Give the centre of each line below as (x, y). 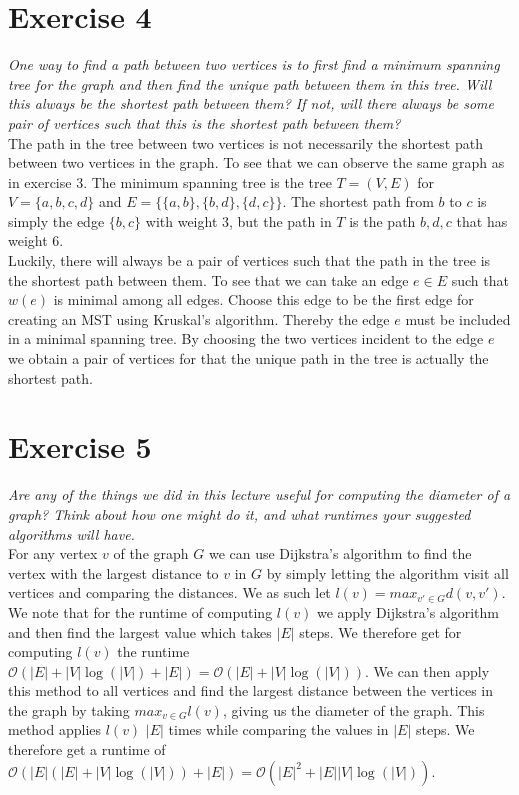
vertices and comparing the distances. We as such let (169, 592)
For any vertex (53, 553)
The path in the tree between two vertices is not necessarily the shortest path (245, 142)
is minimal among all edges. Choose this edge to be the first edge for (263, 299)
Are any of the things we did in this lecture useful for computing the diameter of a (259, 494)
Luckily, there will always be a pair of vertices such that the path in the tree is (249, 260)
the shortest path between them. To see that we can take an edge (208, 279)
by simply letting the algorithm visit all (387, 572)
